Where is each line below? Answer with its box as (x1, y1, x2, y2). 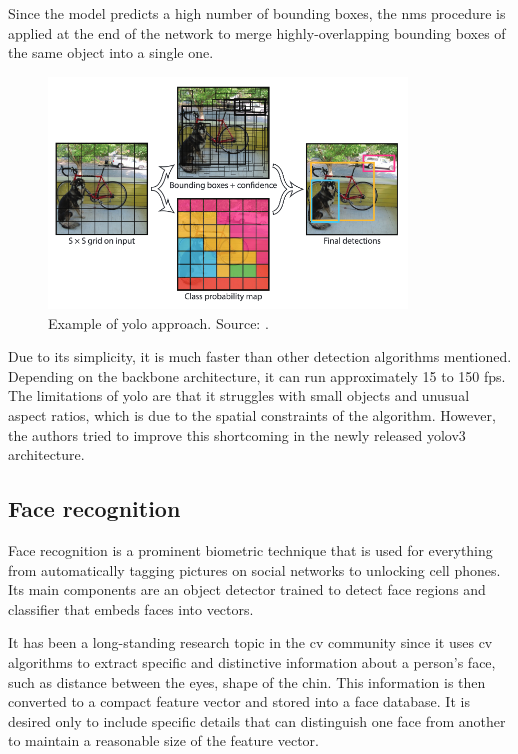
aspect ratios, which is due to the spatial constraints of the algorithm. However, (8, 404, 496, 425)
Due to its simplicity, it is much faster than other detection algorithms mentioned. (8, 346, 512, 367)
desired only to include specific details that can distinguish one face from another (8, 710, 506, 731)
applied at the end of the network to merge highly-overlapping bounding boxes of (8, 22, 506, 43)
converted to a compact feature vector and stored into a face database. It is (8, 691, 470, 712)
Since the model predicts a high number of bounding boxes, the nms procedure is (8, 3, 506, 23)
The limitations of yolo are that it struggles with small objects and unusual (8, 385, 470, 406)
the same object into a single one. (8, 42, 214, 63)
